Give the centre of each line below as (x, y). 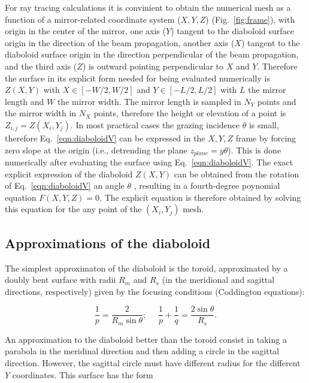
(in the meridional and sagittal (218, 280)
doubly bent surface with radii (60, 280)
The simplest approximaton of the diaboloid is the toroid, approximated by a (146, 268)
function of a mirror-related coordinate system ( (93, 19)
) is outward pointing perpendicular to (153, 66)
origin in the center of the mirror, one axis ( (85, 31)
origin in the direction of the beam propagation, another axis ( (120, 42)
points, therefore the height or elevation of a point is (190, 113)
